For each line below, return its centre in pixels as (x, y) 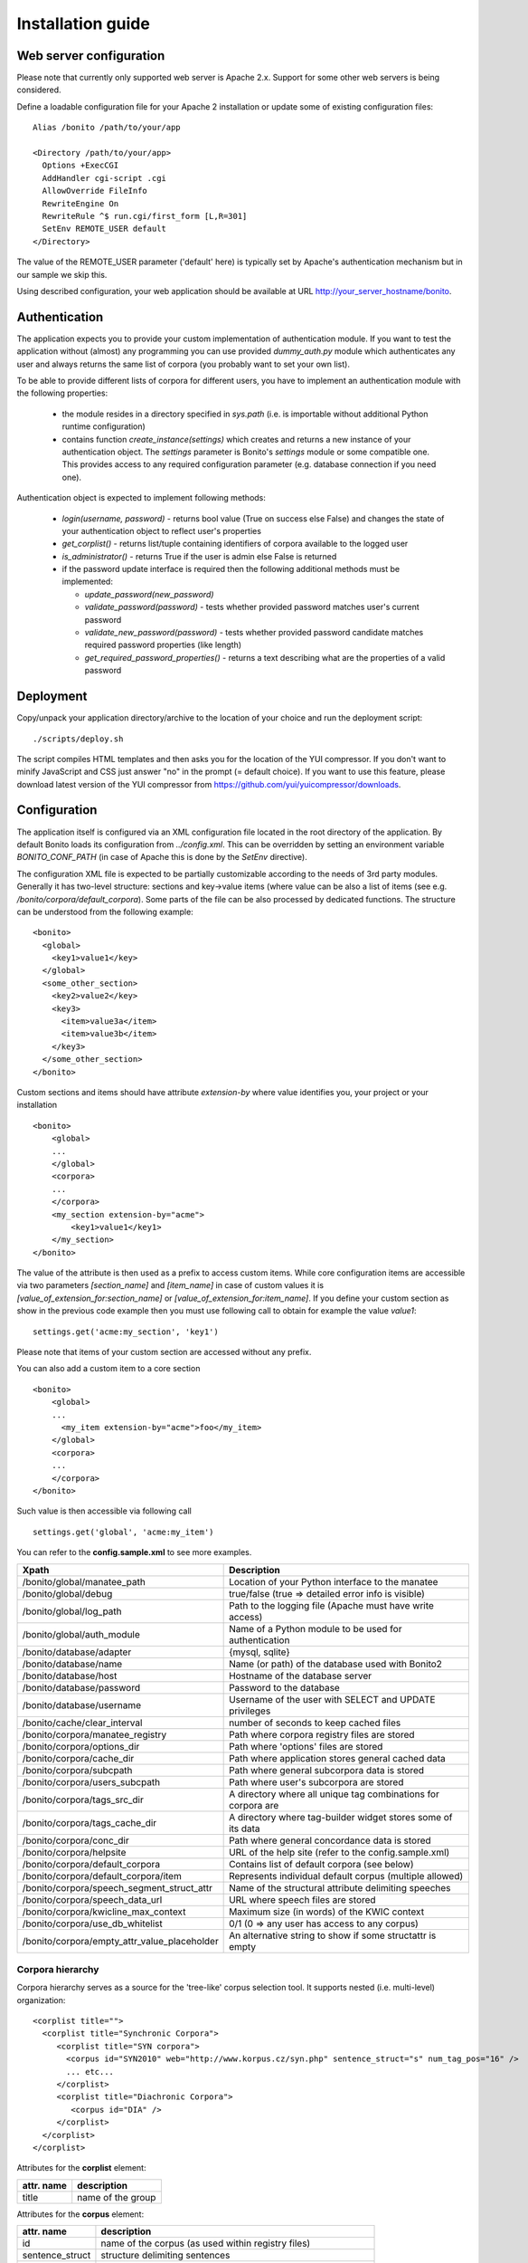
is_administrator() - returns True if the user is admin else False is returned (199, 556)
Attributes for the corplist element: (81, 2168)
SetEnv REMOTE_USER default (104, 229)
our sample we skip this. (62, 274)
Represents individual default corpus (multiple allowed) (346, 1876)
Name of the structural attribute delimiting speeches (340, 1887)
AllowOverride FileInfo (95, 191)
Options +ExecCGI (80, 166)
